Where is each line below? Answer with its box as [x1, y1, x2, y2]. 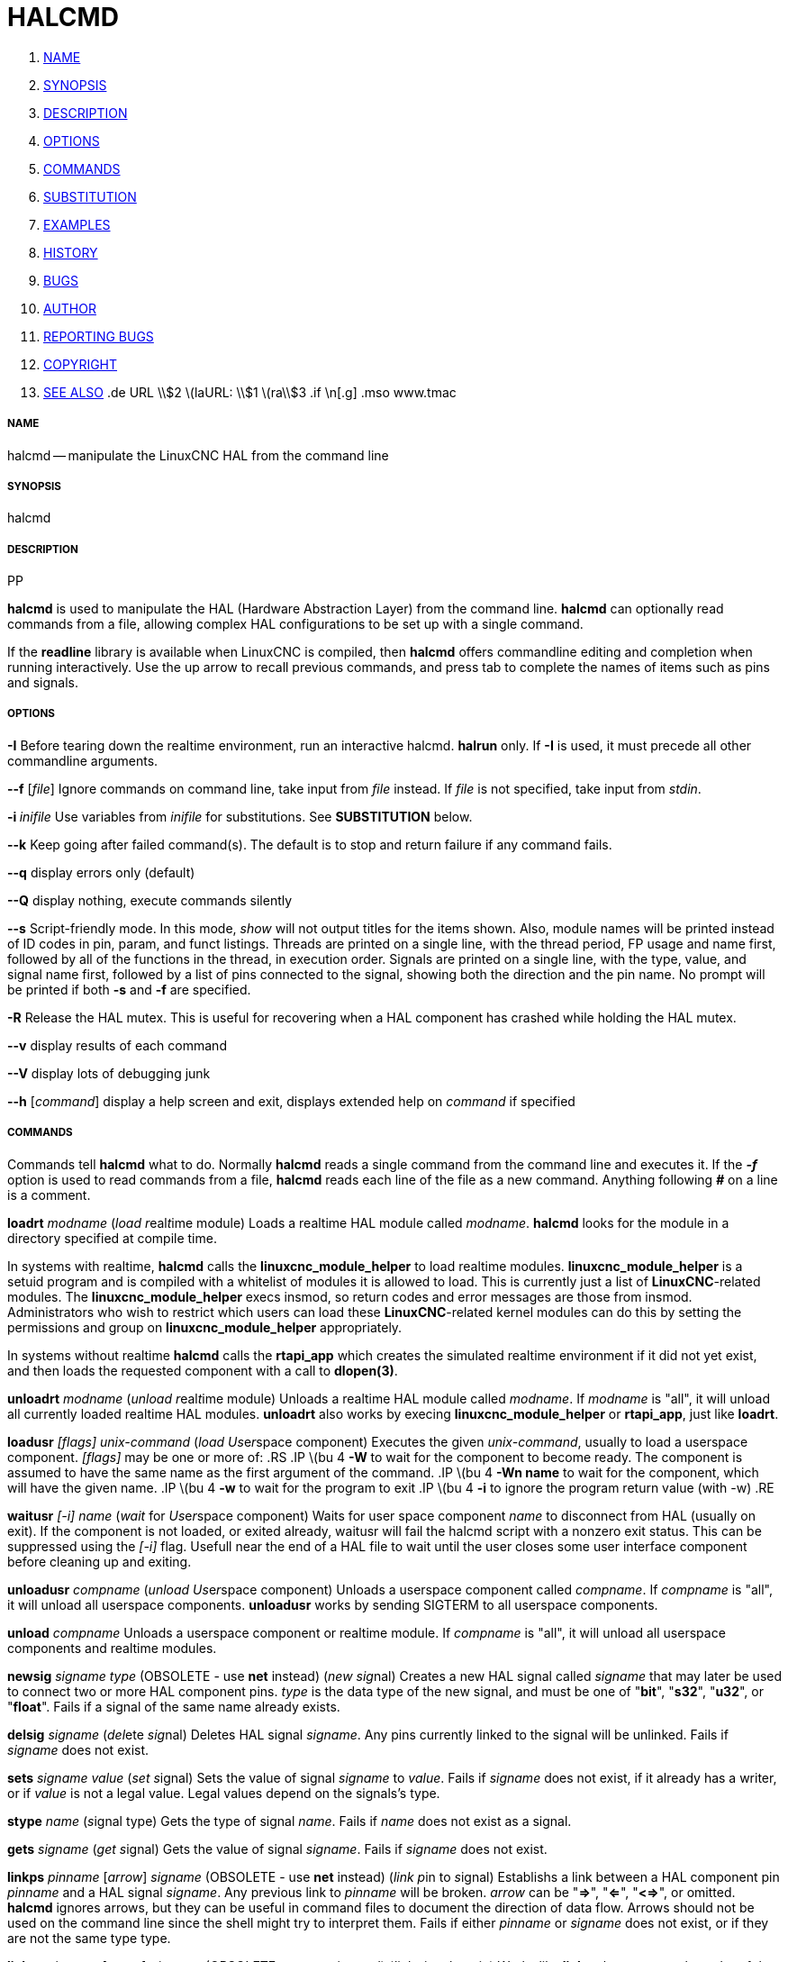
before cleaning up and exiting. [7, 1553, 192, 1569]
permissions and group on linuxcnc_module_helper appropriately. [7, 1319, 403, 1335]
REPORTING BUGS [43, 328, 154, 344]
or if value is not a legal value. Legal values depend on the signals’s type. [7, 1785, 440, 1801]
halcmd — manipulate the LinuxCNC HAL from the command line [7, 447, 389, 463]
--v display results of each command [7, 1037, 227, 1053]
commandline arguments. [7, 752, 159, 768]
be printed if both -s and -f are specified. [7, 981, 251, 997]
